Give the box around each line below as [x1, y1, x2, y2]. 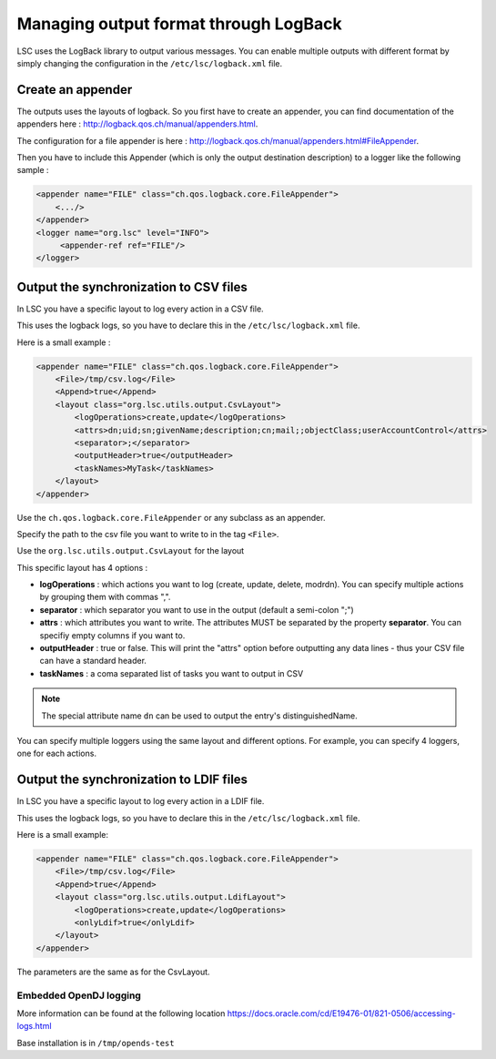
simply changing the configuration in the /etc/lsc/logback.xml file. [16, 57, 283, 68]
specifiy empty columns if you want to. [39, 629, 186, 641]
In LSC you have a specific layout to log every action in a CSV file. [16, 303, 264, 314]
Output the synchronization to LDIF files [16, 772, 248, 788]
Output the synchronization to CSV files [16, 279, 248, 295]
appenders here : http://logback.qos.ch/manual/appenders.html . [16, 118, 258, 129]
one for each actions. [16, 748, 97, 759]
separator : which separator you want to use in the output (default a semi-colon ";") [39, 604, 354, 615]
